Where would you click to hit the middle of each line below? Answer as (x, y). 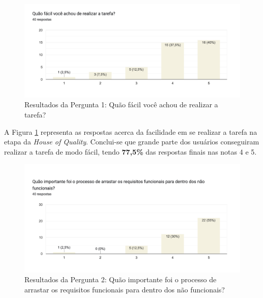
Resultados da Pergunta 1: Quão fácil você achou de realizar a (121, 105)
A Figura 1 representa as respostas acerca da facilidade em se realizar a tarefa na (131, 131)
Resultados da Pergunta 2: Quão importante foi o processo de (121, 279)
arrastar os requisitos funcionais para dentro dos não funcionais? (125, 289)
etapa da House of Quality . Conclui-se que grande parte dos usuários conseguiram (132, 142)
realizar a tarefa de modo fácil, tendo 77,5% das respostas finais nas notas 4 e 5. (130, 151)
